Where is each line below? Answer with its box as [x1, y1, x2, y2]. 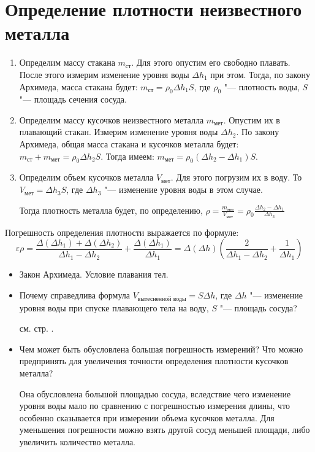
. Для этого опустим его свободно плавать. [131, 56, 290, 69]
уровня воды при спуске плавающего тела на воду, [19, 301, 209, 314]
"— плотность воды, [224, 80, 300, 93]
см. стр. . [19, 322, 54, 335]
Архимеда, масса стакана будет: [19, 80, 138, 93]
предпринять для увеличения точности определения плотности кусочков [19, 354, 289, 367]
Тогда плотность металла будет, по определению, [19, 203, 203, 216]
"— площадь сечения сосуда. [19, 93, 127, 106]
